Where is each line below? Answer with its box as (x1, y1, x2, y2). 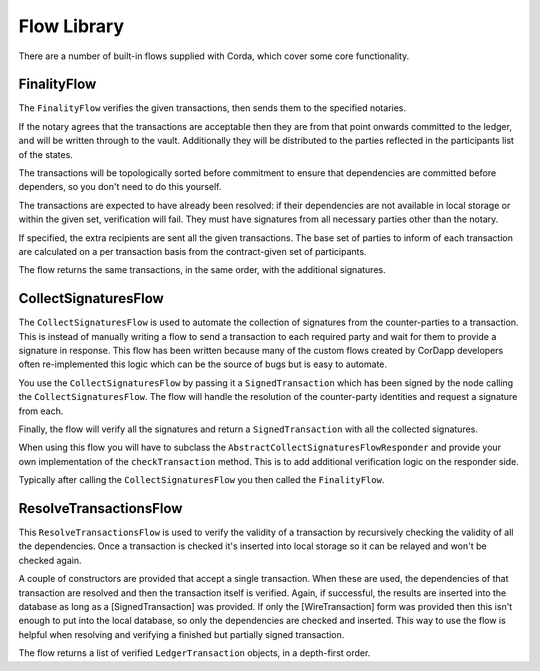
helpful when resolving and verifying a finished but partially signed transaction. (18, 628, 345, 640)
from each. (18, 405, 64, 417)
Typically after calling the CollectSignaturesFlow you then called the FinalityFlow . (18, 474, 385, 486)
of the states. (18, 148, 74, 160)
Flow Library (18, 15, 125, 37)
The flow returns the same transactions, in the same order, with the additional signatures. (18, 264, 386, 276)
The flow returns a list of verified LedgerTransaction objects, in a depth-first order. (18, 647, 371, 659)
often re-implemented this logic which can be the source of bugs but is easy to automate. (18, 358, 388, 370)
